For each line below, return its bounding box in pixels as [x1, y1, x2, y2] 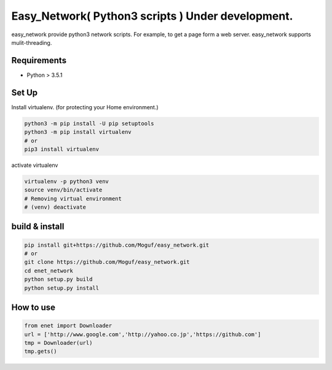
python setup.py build [24, 276, 93, 283]
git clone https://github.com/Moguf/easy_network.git [24, 258, 190, 266]
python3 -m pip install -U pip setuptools [24, 120, 154, 127]
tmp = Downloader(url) [24, 339, 93, 346]
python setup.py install [24, 284, 100, 291]
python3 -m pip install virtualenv [24, 129, 132, 136]
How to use [11, 303, 55, 312]
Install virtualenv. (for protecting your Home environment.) [11, 103, 159, 110]
